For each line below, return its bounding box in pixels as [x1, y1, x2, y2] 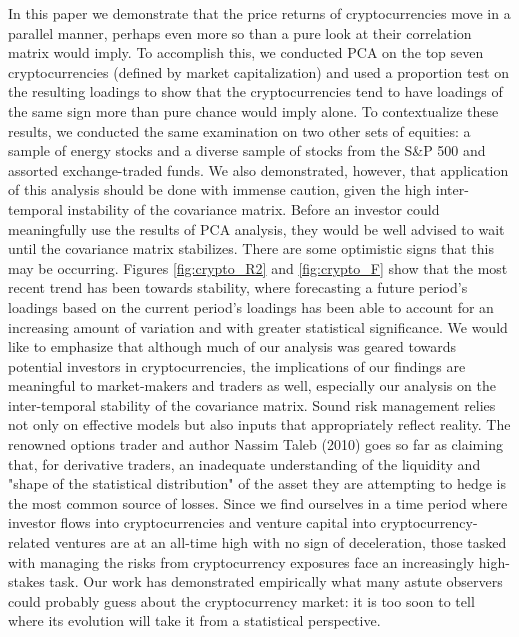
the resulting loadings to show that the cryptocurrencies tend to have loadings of [8, 81, 503, 102]
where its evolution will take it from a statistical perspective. [8, 610, 381, 631]
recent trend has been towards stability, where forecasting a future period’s [8, 277, 468, 298]
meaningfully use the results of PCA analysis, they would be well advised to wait [8, 218, 505, 239]
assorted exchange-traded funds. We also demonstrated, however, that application [8, 159, 509, 180]
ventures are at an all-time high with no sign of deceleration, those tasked [54, 532, 507, 553]
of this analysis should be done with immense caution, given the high [8, 179, 432, 200]
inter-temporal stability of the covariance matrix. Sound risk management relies [8, 394, 496, 415]
